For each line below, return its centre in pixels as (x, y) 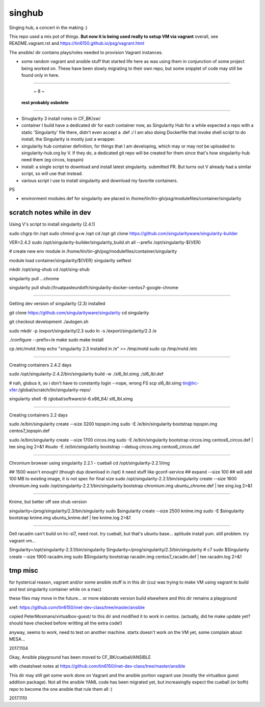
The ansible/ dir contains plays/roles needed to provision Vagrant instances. (86, 52)
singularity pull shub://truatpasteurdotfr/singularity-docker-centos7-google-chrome (94, 287)
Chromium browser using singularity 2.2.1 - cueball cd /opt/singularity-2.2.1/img (90, 463)
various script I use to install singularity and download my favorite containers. (100, 180)
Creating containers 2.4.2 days (40, 365)
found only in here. (40, 75)
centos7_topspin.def (29, 431)
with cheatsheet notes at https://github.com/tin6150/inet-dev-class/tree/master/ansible (97, 666)
